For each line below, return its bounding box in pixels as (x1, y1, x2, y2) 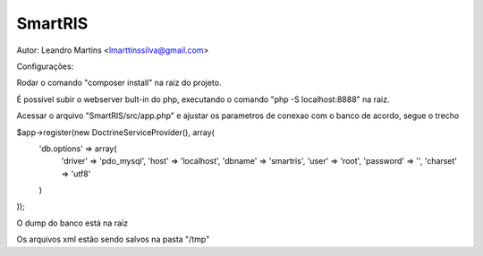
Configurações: (16, 61, 74, 72)
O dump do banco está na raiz (16, 218, 129, 228)
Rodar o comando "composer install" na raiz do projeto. (16, 77, 222, 89)
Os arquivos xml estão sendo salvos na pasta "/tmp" (16, 234, 210, 245)
